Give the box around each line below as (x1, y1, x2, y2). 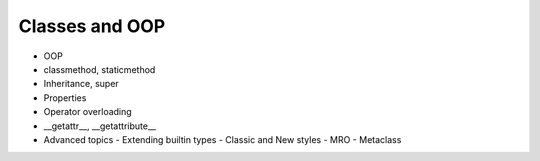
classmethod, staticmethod (43, 63, 156, 75)
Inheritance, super (43, 78, 119, 90)
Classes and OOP (18, 15, 166, 37)
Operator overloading (43, 106, 132, 118)
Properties (43, 91, 87, 104)
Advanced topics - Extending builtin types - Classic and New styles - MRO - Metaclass (43, 133, 402, 145)
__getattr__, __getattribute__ (43, 120, 157, 132)
